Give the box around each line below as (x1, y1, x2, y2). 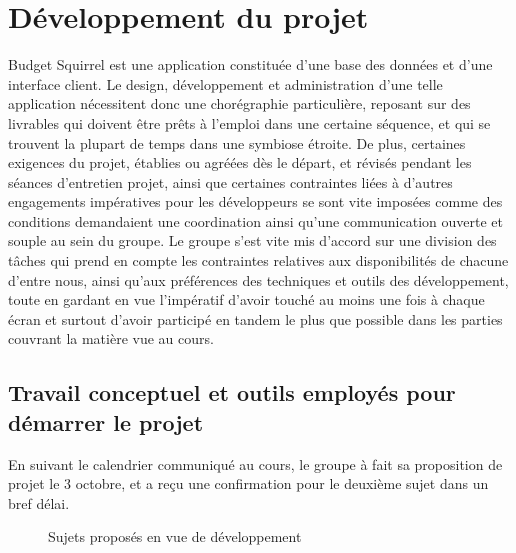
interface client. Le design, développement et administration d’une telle (8, 73, 443, 94)
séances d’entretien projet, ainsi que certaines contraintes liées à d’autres (8, 171, 453, 192)
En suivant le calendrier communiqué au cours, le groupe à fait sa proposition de (8, 453, 503, 474)
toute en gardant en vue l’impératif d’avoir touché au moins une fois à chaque (8, 289, 485, 310)
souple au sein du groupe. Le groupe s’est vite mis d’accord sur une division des (8, 230, 497, 251)
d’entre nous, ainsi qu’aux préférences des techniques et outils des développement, (8, 269, 509, 290)
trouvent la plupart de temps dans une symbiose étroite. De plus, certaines (8, 132, 466, 153)
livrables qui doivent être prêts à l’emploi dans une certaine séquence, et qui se (8, 112, 491, 133)
